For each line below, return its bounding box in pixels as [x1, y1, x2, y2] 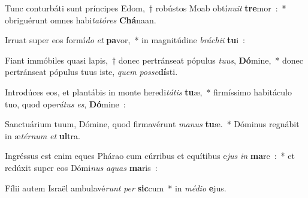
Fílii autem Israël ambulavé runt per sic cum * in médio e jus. [5, 181, 227, 194]
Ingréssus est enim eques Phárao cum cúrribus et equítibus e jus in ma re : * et [5, 149, 295, 162]
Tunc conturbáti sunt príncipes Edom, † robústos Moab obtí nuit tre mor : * [5, 2, 286, 14]
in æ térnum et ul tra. [5, 129, 80, 142]
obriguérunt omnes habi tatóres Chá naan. [5, 13, 156, 26]
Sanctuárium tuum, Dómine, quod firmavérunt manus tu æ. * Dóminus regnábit [5, 118, 300, 130]
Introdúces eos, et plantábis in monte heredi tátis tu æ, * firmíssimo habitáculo [5, 85, 292, 98]
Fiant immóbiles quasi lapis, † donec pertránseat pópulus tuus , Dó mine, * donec [5, 53, 304, 66]
